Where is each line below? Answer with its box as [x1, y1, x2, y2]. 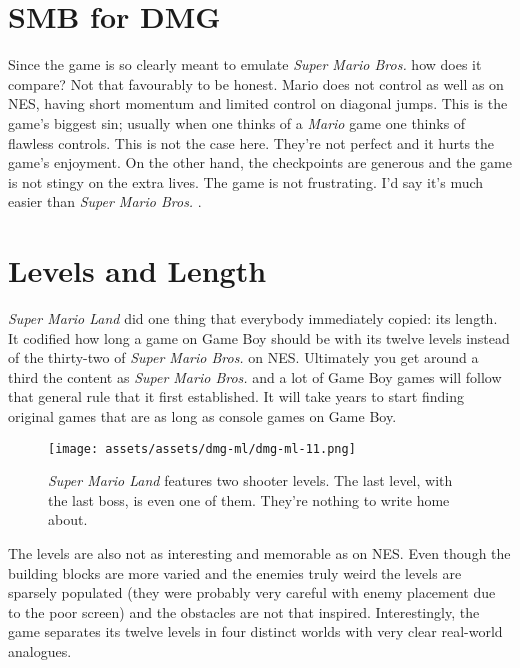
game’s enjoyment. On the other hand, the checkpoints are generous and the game [8, 152, 512, 173]
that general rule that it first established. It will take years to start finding [8, 386, 464, 407]
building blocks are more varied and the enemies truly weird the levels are [8, 562, 462, 583]
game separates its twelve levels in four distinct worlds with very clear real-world [8, 621, 503, 642]
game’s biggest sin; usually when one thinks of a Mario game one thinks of [8, 112, 466, 133]
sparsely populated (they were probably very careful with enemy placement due [8, 582, 496, 603]
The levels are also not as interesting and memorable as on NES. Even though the [8, 543, 511, 563]
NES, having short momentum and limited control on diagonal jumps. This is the [8, 93, 508, 114]
